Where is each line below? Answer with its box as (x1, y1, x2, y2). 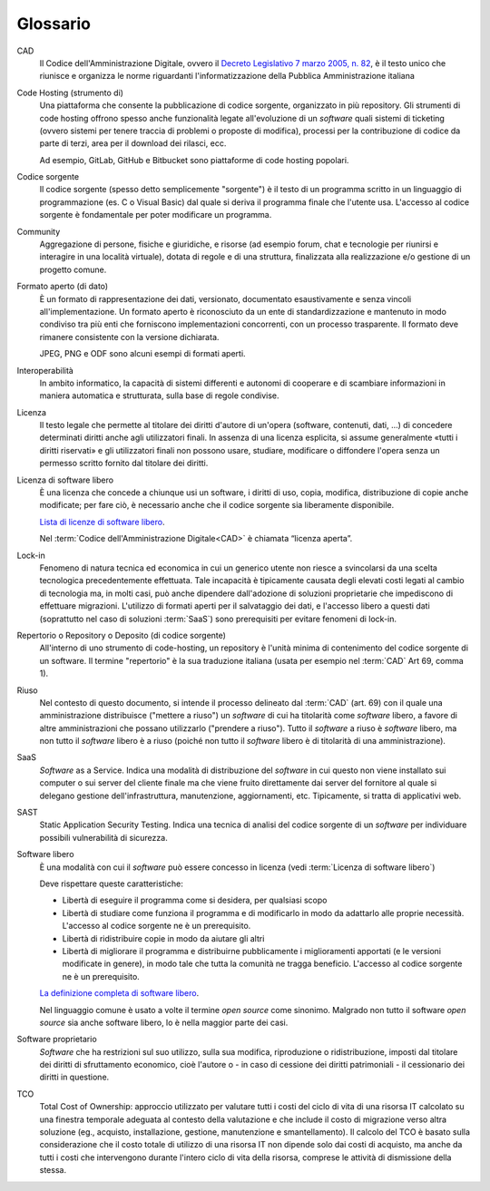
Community (16, 226, 61, 237)
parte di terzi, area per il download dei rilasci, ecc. (39, 138, 227, 149)
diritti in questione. (39, 1071, 110, 1083)
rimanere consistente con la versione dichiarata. (39, 331, 220, 342)
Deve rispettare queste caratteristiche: (39, 878, 183, 889)
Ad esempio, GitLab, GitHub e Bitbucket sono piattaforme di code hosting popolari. (39, 154, 349, 165)
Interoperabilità (16, 365, 74, 376)
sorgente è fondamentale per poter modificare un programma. (39, 210, 272, 220)
